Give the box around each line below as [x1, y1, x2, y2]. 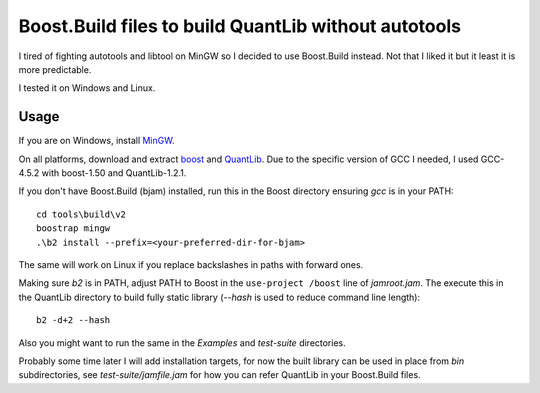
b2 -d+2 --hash [36, 315, 111, 326]
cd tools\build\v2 [36, 208, 127, 220]
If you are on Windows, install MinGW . [18, 135, 175, 147]
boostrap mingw [36, 223, 111, 234]
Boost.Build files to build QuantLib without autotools [18, 15, 462, 37]
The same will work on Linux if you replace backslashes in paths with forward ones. [18, 258, 364, 270]
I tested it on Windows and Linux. [18, 82, 156, 94]
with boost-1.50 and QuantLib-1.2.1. [41, 167, 187, 179]
